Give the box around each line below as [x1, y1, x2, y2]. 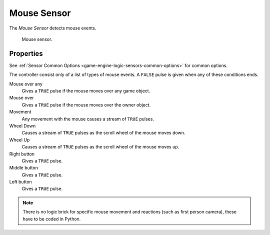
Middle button [9, 165, 38, 171]
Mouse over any [9, 80, 42, 87]
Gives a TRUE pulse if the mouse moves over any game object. [21, 88, 150, 94]
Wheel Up [9, 136, 30, 142]
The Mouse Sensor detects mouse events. [9, 25, 96, 31]
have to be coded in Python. [22, 215, 81, 222]
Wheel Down [9, 122, 36, 128]
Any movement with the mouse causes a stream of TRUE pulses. [21, 115, 154, 122]
